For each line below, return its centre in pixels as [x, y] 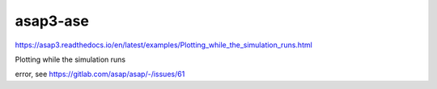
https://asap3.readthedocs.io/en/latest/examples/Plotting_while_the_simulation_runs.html [164, 45]
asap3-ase [52, 21]
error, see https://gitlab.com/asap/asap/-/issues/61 [100, 74]
